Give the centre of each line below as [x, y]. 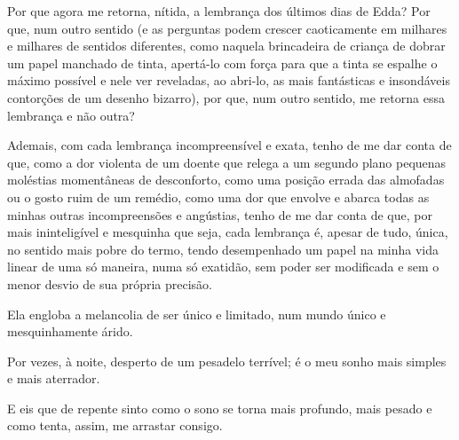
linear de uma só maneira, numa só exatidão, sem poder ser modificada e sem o [223, 267]
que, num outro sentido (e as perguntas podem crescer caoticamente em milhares [227, 28]
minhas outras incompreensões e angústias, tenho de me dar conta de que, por [220, 214]
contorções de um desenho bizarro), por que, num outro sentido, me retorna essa [226, 97]
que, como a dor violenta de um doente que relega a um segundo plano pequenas [227, 162]
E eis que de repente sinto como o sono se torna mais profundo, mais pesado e [220, 408]
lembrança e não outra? [71, 115]
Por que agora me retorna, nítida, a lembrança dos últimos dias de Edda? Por [219, 11]
